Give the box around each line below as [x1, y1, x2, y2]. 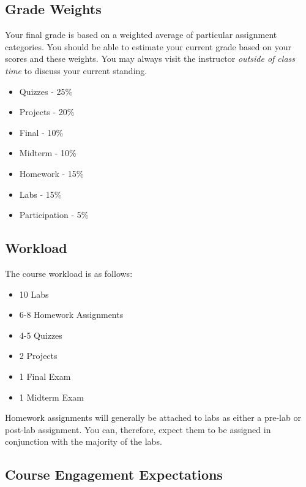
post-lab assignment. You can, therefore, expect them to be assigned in [5, 423, 271, 436]
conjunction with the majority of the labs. [5, 435, 162, 448]
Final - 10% [19, 126, 64, 138]
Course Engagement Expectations [5, 465, 223, 484]
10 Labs [19, 287, 49, 300]
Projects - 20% [19, 105, 75, 118]
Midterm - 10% [19, 146, 76, 159]
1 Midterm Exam [19, 390, 84, 403]
